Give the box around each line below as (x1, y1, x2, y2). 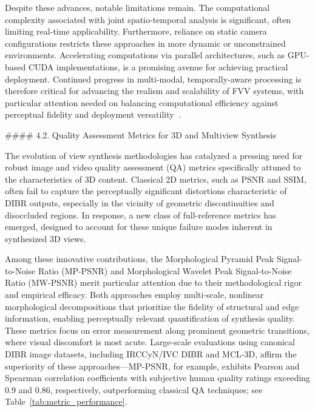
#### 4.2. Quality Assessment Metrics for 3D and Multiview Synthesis (5, 128, 276, 141)
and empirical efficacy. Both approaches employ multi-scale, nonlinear (5, 288, 264, 301)
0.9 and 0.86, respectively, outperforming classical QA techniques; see (5, 383, 263, 396)
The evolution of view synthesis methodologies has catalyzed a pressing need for (5, 149, 303, 161)
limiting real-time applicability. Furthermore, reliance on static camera (5, 25, 267, 38)
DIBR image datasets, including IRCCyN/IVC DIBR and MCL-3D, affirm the (5, 348, 297, 360)
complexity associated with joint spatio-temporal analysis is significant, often (5, 13, 291, 25)
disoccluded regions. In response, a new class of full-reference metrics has (5, 208, 276, 221)
